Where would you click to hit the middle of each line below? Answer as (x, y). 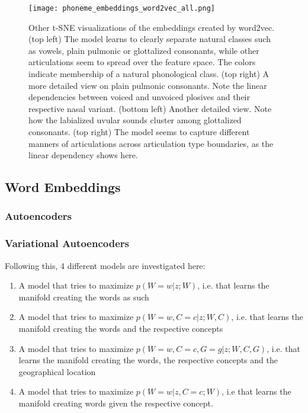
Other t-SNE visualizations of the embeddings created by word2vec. (152, 27)
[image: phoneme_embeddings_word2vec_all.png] (122, 8)
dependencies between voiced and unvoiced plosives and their (139, 97)
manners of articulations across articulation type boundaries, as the (151, 143)
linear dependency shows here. (83, 155)
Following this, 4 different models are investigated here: (105, 265)
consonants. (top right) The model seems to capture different (139, 132)
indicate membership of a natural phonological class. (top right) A (149, 74)
